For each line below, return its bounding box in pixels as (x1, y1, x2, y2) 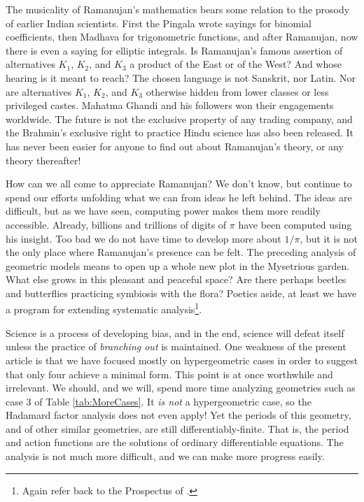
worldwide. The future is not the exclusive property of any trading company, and (6, 111, 353, 126)
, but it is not (300, 231, 358, 245)
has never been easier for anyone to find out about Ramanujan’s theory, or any (6, 138, 344, 153)
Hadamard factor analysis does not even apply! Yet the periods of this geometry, (6, 408, 351, 422)
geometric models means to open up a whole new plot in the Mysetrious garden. (6, 258, 350, 273)
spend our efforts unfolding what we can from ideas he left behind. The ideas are (6, 189, 352, 204)
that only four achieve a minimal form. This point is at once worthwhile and (6, 366, 333, 381)
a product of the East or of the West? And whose (129, 57, 342, 71)
